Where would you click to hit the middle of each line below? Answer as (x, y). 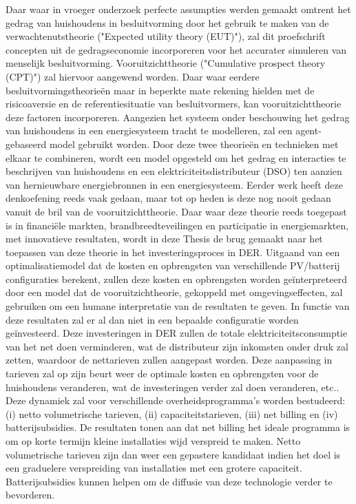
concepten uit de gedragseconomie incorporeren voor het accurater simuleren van (176, 49)
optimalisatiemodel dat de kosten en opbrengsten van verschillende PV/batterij (173, 265)
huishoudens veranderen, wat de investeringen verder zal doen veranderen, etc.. (172, 387)
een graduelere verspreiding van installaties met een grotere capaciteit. (154, 468)
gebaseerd (26, 144)
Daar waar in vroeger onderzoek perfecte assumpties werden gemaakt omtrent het (178, 9)
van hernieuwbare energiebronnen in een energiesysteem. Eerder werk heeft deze (174, 184)
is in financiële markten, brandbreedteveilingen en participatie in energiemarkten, (177, 225)
